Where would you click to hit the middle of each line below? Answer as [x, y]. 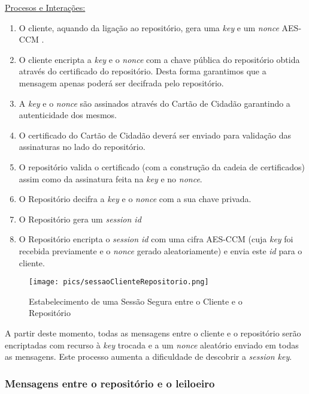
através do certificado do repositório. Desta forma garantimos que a [143, 71]
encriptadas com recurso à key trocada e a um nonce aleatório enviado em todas [152, 345]
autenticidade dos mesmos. [68, 115]
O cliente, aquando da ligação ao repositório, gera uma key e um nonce [149, 27]
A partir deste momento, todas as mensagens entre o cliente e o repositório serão [153, 333]
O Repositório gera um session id [80, 219]
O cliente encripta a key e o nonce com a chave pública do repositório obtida [159, 59]
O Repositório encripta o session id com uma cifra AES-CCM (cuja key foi [156, 239]
